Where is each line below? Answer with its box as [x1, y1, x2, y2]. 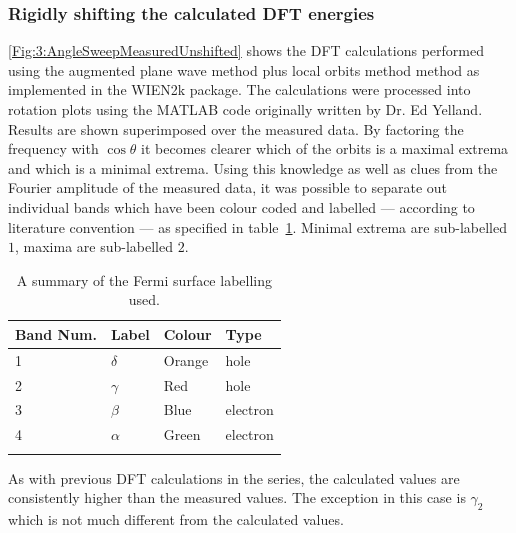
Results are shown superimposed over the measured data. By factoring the [8, 118, 464, 139]
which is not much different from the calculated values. [8, 509, 344, 530]
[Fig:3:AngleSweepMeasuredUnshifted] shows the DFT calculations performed [8, 40, 484, 61]
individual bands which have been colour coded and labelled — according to [8, 196, 475, 217]
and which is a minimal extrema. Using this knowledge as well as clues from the [8, 157, 498, 178]
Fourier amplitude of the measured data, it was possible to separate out [8, 177, 448, 198]
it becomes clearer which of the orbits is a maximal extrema [141, 138, 509, 159]
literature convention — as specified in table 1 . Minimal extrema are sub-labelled [8, 216, 507, 237]
